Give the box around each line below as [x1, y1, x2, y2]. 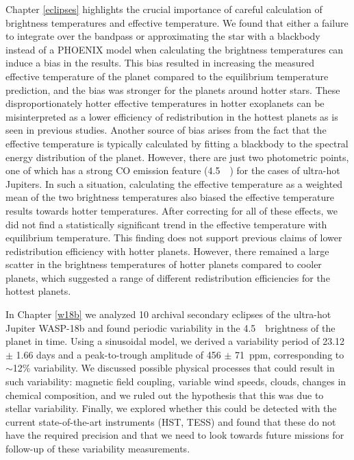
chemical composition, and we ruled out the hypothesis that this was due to [5, 387, 324, 402]
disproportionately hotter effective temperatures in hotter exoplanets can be [5, 96, 325, 110]
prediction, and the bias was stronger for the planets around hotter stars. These [5, 82, 340, 97]
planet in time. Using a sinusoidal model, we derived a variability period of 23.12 [5, 334, 345, 348]
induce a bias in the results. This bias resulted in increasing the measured [5, 56, 315, 70]
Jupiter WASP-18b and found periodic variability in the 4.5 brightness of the [5, 320, 336, 335]
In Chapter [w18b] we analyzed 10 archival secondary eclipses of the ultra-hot [5, 307, 331, 322]
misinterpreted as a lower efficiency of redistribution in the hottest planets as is [5, 109, 338, 123]
